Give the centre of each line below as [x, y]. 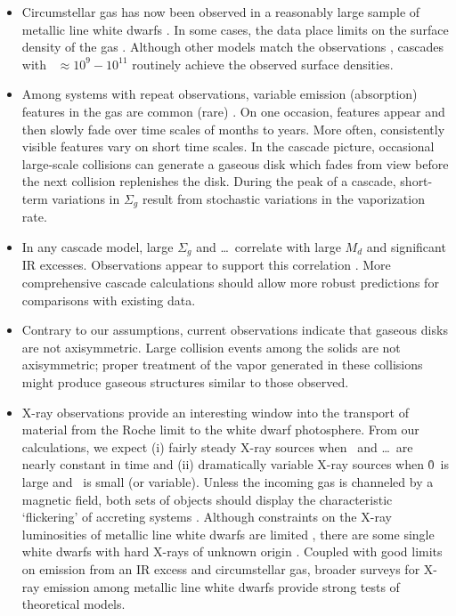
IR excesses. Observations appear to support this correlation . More [206, 265]
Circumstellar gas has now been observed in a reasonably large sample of [221, 12]
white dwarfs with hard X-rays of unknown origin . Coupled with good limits [232, 551]
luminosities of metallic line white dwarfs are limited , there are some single [228, 534]
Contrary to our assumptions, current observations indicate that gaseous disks [235, 330]
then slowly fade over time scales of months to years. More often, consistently [233, 129]
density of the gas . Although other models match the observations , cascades [232, 47]
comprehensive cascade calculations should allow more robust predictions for [230, 283]
